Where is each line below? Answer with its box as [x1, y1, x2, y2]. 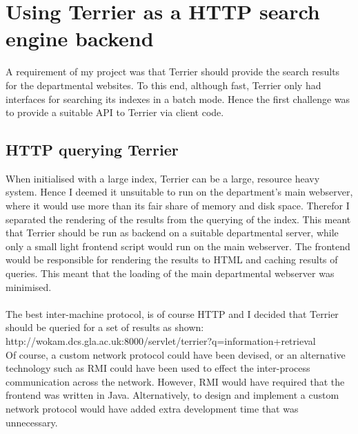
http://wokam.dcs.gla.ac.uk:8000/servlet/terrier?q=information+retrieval [6, 334, 316, 348]
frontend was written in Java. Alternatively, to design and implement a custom [6, 388, 339, 402]
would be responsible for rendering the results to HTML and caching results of [6, 252, 338, 267]
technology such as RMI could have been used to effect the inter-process [6, 361, 310, 375]
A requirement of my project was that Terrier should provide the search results [6, 64, 340, 79]
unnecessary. [6, 415, 58, 429]
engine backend [6, 24, 154, 53]
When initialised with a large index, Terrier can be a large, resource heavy [6, 171, 320, 185]
